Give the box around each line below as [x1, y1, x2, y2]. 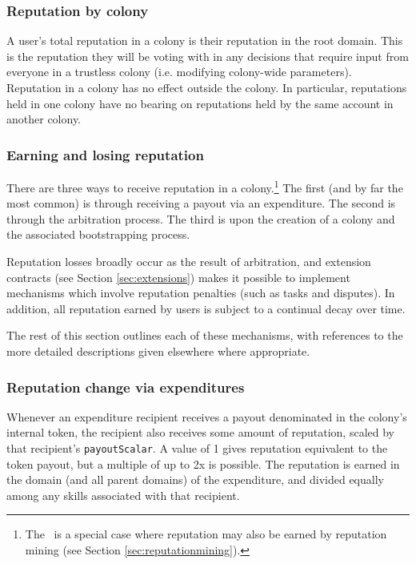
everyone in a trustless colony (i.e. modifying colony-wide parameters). [6, 63, 352, 80]
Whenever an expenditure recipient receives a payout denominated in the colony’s [6, 408, 407, 425]
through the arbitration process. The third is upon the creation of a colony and [6, 210, 395, 227]
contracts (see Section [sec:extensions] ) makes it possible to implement [6, 268, 350, 285]
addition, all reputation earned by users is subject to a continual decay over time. [6, 300, 406, 316]
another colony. [6, 111, 82, 127]
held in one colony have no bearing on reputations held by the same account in [6, 95, 394, 111]
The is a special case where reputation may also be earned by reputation [25, 526, 387, 542]
